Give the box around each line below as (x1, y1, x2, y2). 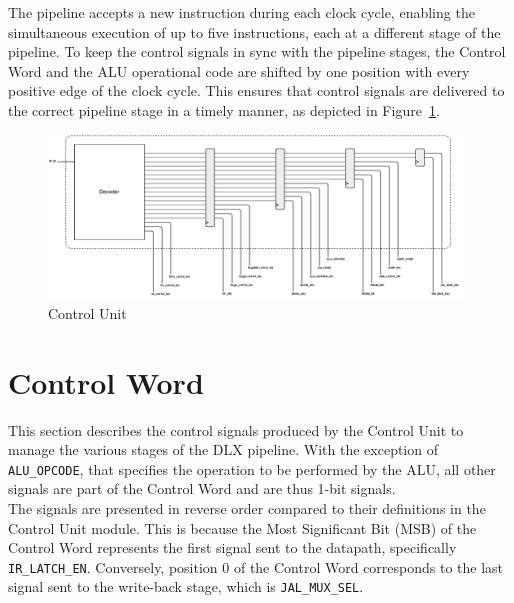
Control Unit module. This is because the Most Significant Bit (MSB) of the (8, 517, 477, 538)
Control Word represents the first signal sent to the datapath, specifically (8, 537, 457, 558)
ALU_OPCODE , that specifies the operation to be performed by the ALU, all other (8, 458, 496, 479)
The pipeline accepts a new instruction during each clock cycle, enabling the (8, 2, 475, 22)
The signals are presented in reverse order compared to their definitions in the (8, 498, 486, 519)
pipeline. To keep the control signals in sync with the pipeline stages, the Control (8, 41, 506, 62)
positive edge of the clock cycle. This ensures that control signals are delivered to (8, 80, 505, 101)
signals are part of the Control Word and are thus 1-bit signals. (8, 478, 396, 499)
